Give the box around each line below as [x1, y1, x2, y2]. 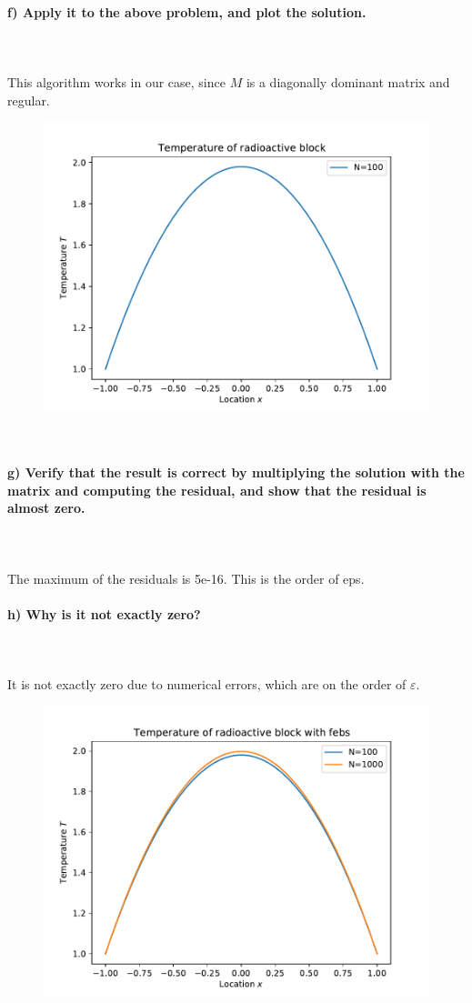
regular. [7, 90, 50, 109]
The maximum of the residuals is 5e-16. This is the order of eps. [7, 568, 365, 587]
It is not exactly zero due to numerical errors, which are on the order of [7, 675, 407, 694]
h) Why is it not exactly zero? [7, 604, 201, 623]
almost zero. [7, 498, 85, 517]
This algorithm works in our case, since [7, 72, 226, 91]
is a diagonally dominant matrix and [246, 72, 450, 91]
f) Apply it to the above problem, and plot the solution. [7, 2, 367, 21]
